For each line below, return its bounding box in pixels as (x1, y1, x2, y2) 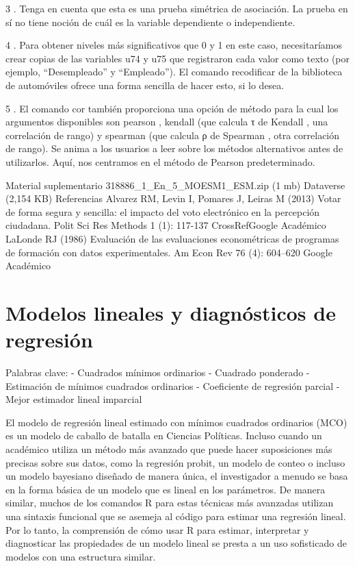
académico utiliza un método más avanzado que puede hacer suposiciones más (5, 441, 332, 456)
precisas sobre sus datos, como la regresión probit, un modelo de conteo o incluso (5, 455, 345, 469)
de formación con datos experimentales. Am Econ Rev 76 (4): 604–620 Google (5, 245, 332, 259)
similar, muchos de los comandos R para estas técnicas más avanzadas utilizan (5, 495, 334, 510)
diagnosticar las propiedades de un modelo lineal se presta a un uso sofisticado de (5, 536, 347, 550)
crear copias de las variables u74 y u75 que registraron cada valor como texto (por (5, 51, 350, 65)
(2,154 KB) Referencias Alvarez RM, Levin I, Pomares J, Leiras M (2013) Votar (5, 191, 341, 206)
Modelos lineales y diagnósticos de (5, 298, 336, 326)
